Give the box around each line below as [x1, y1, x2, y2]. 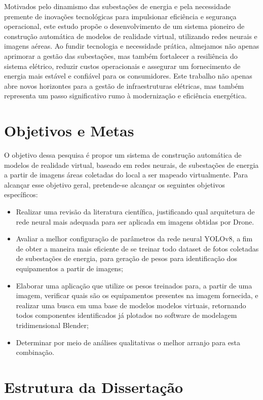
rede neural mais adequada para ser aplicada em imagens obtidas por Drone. [16, 216, 254, 227]
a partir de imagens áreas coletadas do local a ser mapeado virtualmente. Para [4, 169, 248, 180]
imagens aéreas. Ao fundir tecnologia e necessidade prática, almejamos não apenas [4, 41, 259, 51]
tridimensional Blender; [16, 319, 89, 330]
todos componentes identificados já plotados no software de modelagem [16, 310, 237, 320]
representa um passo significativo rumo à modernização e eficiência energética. [4, 90, 247, 101]
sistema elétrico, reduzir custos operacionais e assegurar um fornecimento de [4, 60, 241, 71]
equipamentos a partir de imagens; [16, 263, 123, 273]
